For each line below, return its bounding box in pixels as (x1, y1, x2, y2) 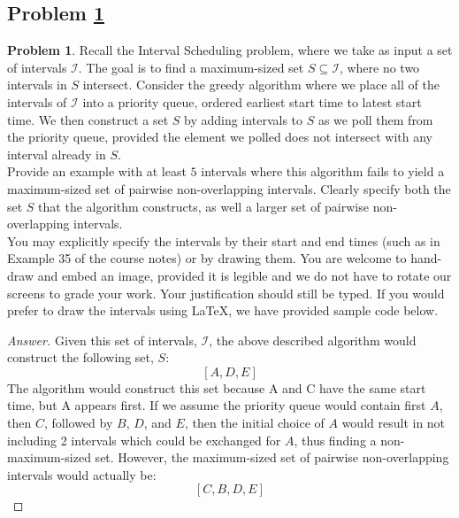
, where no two (339, 58, 420, 76)
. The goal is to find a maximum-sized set (78, 58, 304, 76)
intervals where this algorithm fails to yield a (201, 162, 445, 181)
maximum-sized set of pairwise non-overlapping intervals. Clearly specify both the (7, 179, 451, 197)
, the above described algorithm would (209, 330, 417, 349)
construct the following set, (7, 348, 154, 367)
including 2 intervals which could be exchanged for (7, 430, 281, 449)
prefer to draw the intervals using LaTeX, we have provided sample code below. (7, 301, 439, 320)
